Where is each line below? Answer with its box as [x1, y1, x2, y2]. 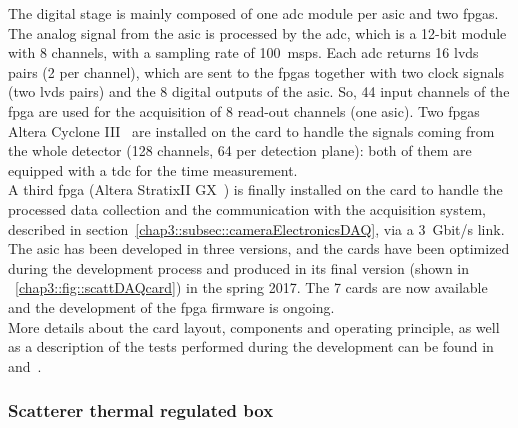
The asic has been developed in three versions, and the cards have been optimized [8, 238, 510, 259]
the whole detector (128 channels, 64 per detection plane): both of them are [8, 140, 472, 161]
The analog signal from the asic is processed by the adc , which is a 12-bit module [8, 22, 507, 43]
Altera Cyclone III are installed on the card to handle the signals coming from [8, 120, 495, 141]
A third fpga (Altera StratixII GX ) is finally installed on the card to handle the [8, 179, 503, 200]
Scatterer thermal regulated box [8, 398, 274, 423]
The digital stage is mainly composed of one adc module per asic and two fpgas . [8, 3, 499, 23]
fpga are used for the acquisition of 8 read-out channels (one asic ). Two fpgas [8, 100, 480, 121]
